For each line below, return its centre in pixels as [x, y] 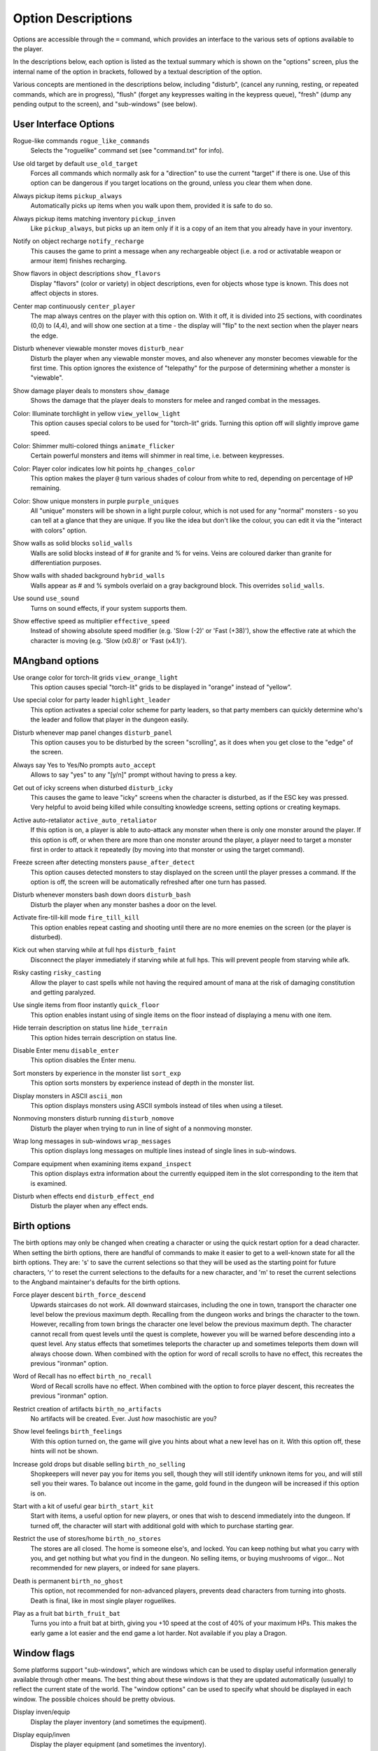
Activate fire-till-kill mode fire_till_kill [76, 918]
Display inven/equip [41, 1712]
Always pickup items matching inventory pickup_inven [94, 219]
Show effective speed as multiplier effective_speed [91, 621]
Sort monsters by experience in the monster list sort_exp [97, 1073]
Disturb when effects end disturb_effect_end [84, 1196]
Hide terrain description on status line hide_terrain [90, 1028]
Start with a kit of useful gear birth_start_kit [83, 1507]
